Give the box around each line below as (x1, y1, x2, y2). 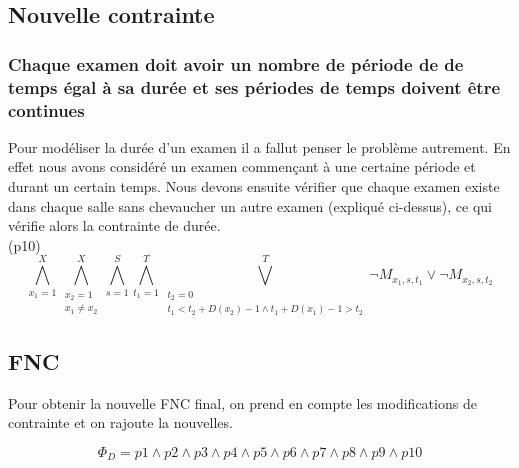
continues (8, 97, 85, 122)
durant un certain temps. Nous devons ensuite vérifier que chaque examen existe (8, 176, 500, 197)
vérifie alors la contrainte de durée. (8, 215, 221, 236)
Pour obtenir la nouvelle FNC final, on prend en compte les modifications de (8, 392, 477, 413)
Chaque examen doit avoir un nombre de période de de (8, 51, 464, 76)
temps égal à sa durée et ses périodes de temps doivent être (8, 74, 501, 99)
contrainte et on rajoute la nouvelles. (8, 412, 233, 433)
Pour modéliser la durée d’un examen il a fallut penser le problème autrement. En (8, 136, 511, 157)
